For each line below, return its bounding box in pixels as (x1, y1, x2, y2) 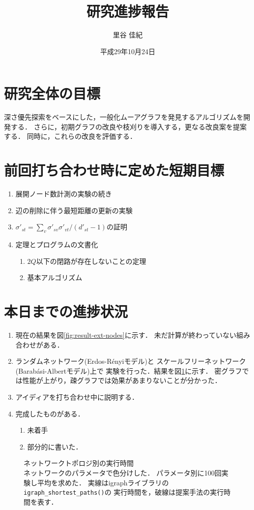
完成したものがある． (15, 408, 85, 418)
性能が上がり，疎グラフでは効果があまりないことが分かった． (22, 375, 222, 385)
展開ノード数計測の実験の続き (15, 189, 112, 199)
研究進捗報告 (86, 1, 169, 21)
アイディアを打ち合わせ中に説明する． (15, 392, 139, 402)
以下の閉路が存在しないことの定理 (36, 255, 146, 266)
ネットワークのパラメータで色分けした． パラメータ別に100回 (24, 467, 222, 478)
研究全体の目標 (4, 83, 101, 103)
